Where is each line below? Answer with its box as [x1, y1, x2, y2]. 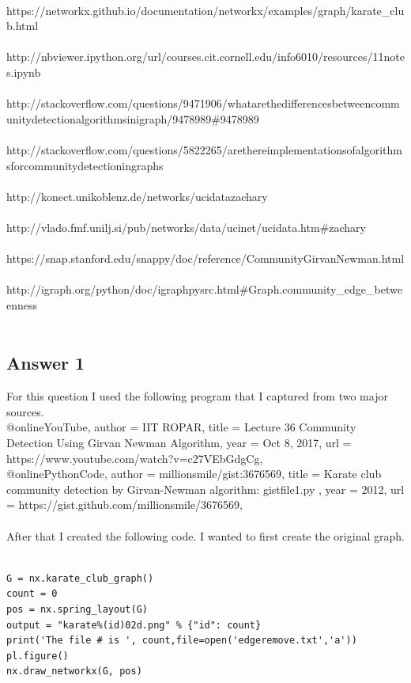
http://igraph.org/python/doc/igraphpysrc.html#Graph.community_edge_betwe [6, 281, 402, 298]
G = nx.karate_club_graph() [6, 572, 154, 584]
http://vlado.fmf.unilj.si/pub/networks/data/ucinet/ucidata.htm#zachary [6, 218, 366, 235]
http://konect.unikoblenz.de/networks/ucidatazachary [6, 188, 268, 204]
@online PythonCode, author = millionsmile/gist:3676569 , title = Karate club [6, 465, 382, 482]
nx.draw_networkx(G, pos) [6, 666, 142, 677]
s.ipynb [6, 63, 41, 80]
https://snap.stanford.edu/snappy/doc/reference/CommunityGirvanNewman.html [6, 250, 405, 267]
